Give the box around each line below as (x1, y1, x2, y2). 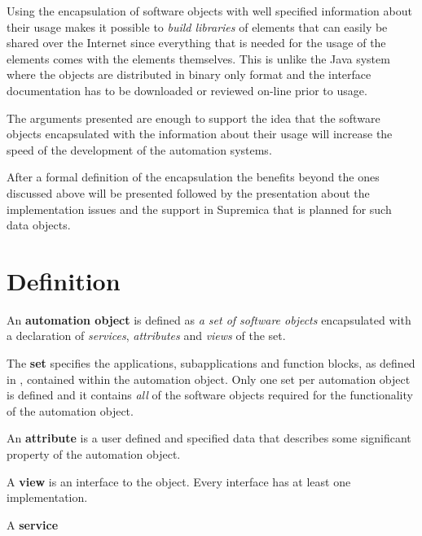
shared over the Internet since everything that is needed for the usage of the (7, 34, 386, 51)
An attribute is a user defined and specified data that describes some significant (7, 429, 411, 447)
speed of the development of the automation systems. (7, 141, 272, 158)
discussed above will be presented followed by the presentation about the (7, 184, 370, 201)
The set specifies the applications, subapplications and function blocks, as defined (7, 355, 415, 372)
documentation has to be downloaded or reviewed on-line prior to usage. (7, 81, 367, 98)
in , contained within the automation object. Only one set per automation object (7, 370, 411, 387)
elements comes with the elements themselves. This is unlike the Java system (7, 50, 390, 67)
